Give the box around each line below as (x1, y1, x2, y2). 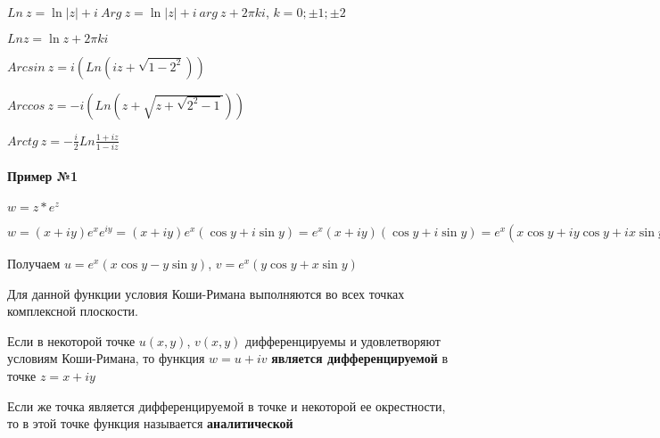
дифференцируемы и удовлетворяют (245, 331, 441, 350)
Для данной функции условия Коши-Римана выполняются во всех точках (7, 284, 405, 302)
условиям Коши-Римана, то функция (7, 349, 205, 368)
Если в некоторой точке (7, 331, 136, 350)
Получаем (7, 254, 61, 273)
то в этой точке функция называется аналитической (7, 414, 293, 433)
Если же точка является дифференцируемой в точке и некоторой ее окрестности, (7, 396, 446, 415)
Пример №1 (7, 166, 78, 185)
